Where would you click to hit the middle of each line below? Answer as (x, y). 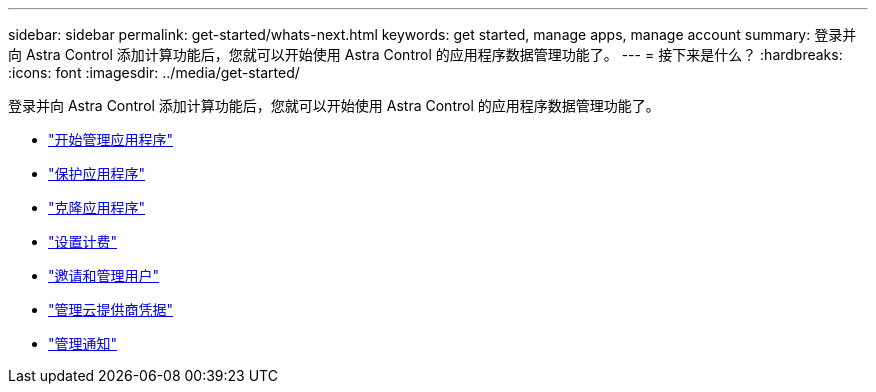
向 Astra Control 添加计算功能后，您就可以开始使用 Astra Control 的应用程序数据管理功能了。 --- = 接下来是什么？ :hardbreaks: (425, 54)
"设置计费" (83, 241)
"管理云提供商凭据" (111, 309)
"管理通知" (83, 343)
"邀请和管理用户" (104, 275)
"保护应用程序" (97, 173)
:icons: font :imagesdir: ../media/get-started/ (154, 72)
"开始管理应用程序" (111, 139)
